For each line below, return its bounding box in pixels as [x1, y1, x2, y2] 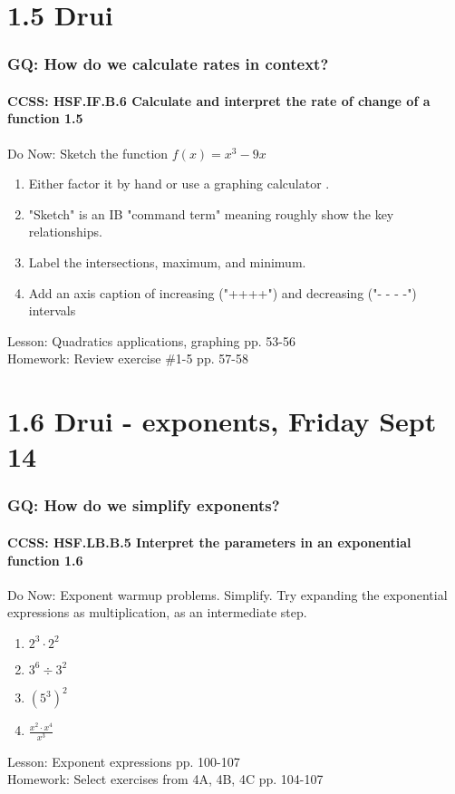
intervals [28, 301, 76, 320]
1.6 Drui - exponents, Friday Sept [7, 402, 437, 440]
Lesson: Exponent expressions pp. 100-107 [7, 751, 240, 770]
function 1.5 [7, 109, 83, 128]
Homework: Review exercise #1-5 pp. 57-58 [7, 349, 248, 368]
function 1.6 [7, 550, 83, 569]
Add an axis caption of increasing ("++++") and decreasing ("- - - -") [28, 283, 417, 302]
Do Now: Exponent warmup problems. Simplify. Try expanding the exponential [7, 585, 448, 604]
